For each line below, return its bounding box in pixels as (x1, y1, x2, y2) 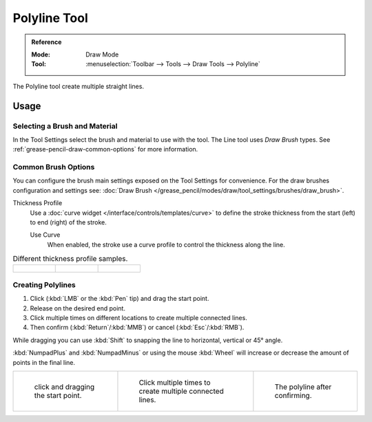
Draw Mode (85, 50, 119, 59)
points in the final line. (12, 358, 76, 366)
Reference (31, 38, 62, 46)
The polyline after (274, 382, 332, 392)
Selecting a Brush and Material (12, 121, 118, 131)
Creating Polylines (12, 279, 76, 289)
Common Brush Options (12, 162, 95, 172)
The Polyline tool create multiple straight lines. (12, 82, 145, 90)
